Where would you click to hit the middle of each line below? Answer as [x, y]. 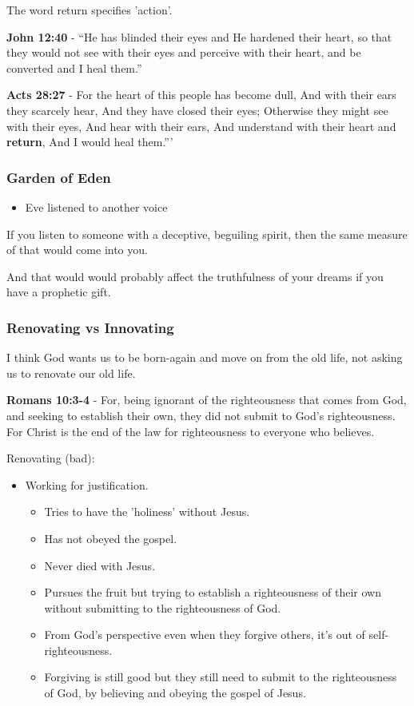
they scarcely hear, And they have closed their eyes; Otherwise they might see [197, 110]
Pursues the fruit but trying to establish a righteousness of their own [213, 592]
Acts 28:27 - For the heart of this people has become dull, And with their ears [201, 95]
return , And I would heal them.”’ [90, 142]
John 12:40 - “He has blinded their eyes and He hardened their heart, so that [199, 36]
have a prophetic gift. [59, 292]
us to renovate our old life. [71, 373]
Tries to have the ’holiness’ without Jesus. [147, 512]
